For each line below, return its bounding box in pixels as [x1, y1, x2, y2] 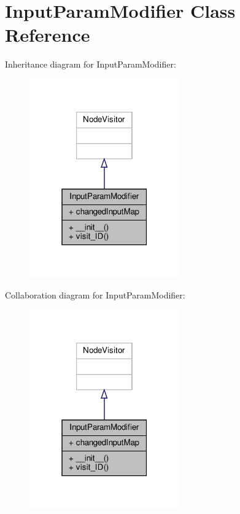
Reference [5, 22, 90, 47]
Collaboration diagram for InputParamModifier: [5, 289, 185, 302]
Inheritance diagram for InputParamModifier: [5, 58, 176, 71]
